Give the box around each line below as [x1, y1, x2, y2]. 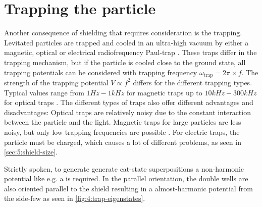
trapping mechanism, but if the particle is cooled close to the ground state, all [4, 57, 246, 67]
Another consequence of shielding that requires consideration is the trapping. [4, 27, 242, 38]
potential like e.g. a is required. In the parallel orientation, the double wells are [4, 173, 248, 184]
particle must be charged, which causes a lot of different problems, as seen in [4, 136, 241, 147]
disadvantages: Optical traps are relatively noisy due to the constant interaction [4, 107, 251, 117]
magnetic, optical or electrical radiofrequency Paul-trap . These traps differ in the [4, 47, 257, 58]
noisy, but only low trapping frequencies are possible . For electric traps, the [4, 126, 240, 137]
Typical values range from [4, 87, 84, 97]
